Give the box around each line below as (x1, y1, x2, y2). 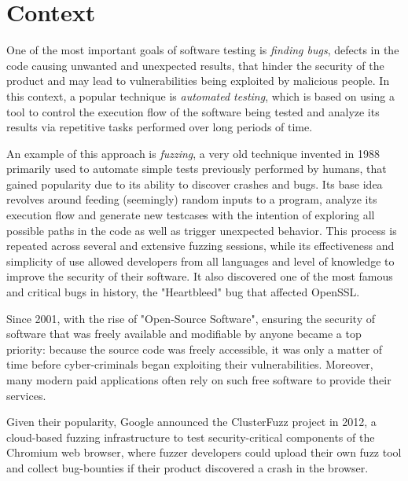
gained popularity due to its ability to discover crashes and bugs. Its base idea (6, 175, 383, 192)
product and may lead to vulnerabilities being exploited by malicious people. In (6, 72, 390, 89)
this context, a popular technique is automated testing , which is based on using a (6, 87, 395, 104)
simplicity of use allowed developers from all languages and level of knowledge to (6, 252, 395, 269)
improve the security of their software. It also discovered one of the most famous (6, 268, 393, 285)
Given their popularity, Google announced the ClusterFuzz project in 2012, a (6, 413, 377, 430)
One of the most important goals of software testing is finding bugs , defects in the (6, 42, 399, 58)
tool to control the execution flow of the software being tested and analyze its (6, 103, 380, 119)
